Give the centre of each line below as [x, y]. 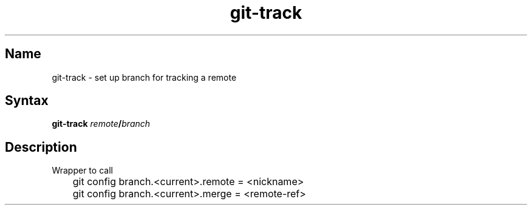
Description [41, 147]
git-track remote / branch [101, 124]
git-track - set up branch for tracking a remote [144, 77]
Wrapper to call [82, 171]
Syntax [27, 101]
